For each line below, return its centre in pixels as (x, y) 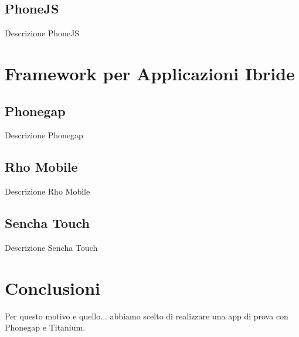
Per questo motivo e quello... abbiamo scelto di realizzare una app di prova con (147, 316)
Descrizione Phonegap (44, 135)
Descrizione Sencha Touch (51, 247)
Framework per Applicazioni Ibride (150, 73)
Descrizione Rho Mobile (47, 191)
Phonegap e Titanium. (45, 327)
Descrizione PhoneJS (42, 33)
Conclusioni (52, 287)
